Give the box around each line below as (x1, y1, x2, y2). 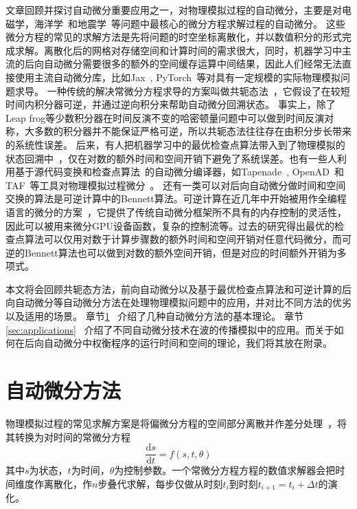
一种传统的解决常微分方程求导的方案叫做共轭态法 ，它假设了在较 (47, 83, 341, 98)
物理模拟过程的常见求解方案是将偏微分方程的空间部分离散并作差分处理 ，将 (5, 415, 347, 430)
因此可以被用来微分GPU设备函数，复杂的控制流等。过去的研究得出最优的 (5, 218, 335, 232)
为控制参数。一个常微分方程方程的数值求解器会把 (114, 463, 336, 477)
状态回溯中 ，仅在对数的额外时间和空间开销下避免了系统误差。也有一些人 (5, 151, 337, 165)
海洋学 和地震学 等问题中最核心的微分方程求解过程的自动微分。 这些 (34, 16, 345, 30)
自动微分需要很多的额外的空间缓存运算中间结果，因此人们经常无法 (43, 56, 342, 71)
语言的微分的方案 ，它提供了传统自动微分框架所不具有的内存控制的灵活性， (5, 204, 347, 219)
